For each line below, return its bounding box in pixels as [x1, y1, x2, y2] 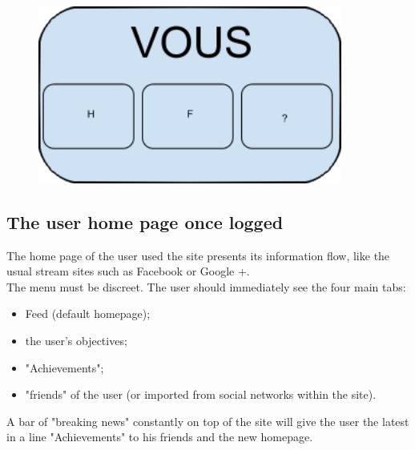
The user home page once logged [6, 209, 284, 234]
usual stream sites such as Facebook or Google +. [6, 263, 250, 279]
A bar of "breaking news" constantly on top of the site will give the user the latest [6, 412, 409, 429]
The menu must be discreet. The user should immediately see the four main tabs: [6, 278, 406, 295]
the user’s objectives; [25, 332, 127, 349]
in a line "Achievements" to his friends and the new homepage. [6, 428, 313, 445]
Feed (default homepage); [25, 305, 151, 322]
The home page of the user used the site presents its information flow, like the [6, 247, 390, 263]
